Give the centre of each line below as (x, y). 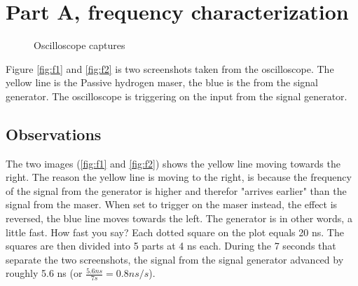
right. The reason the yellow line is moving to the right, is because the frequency (179, 177)
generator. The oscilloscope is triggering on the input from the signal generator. (177, 96)
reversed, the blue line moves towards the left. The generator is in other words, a (179, 218)
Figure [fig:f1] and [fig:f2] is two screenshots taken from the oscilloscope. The (170, 68)
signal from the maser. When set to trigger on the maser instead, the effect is (172, 204)
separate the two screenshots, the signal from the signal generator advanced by (175, 259)
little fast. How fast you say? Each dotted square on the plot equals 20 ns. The (175, 232)
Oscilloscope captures (80, 45)
